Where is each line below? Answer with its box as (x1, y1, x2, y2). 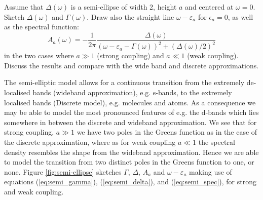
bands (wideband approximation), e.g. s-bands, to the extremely (32, 87, 232, 97)
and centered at (185, 2, 234, 12)
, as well (228, 11, 253, 22)
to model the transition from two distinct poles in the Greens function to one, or (4, 156, 254, 167)
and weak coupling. (4, 186, 64, 196)
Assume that (4, 2, 44, 12)
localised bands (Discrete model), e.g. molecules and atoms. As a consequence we (4, 97, 256, 107)
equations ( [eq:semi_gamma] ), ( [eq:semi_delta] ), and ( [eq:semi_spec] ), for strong (4, 176, 256, 187)
